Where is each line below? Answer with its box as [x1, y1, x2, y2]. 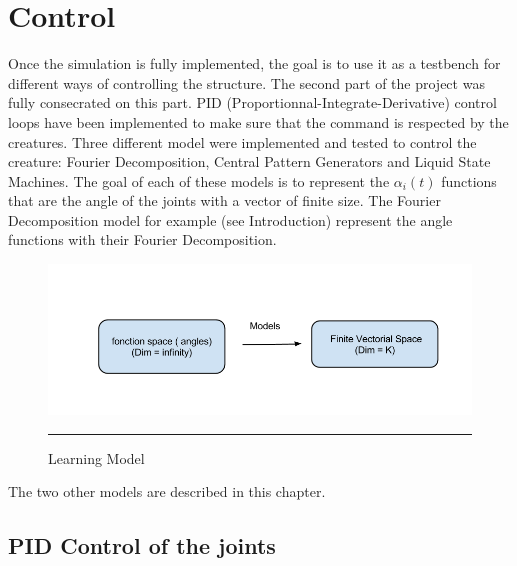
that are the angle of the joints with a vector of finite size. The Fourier [8, 190, 441, 211]
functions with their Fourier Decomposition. [8, 229, 277, 250]
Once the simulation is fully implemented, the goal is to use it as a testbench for [8, 53, 501, 74]
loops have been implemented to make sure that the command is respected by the [8, 111, 509, 132]
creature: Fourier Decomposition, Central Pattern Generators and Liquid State [8, 151, 491, 172]
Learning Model [48, 447, 145, 468]
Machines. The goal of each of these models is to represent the [8, 170, 390, 191]
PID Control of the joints [8, 530, 276, 561]
